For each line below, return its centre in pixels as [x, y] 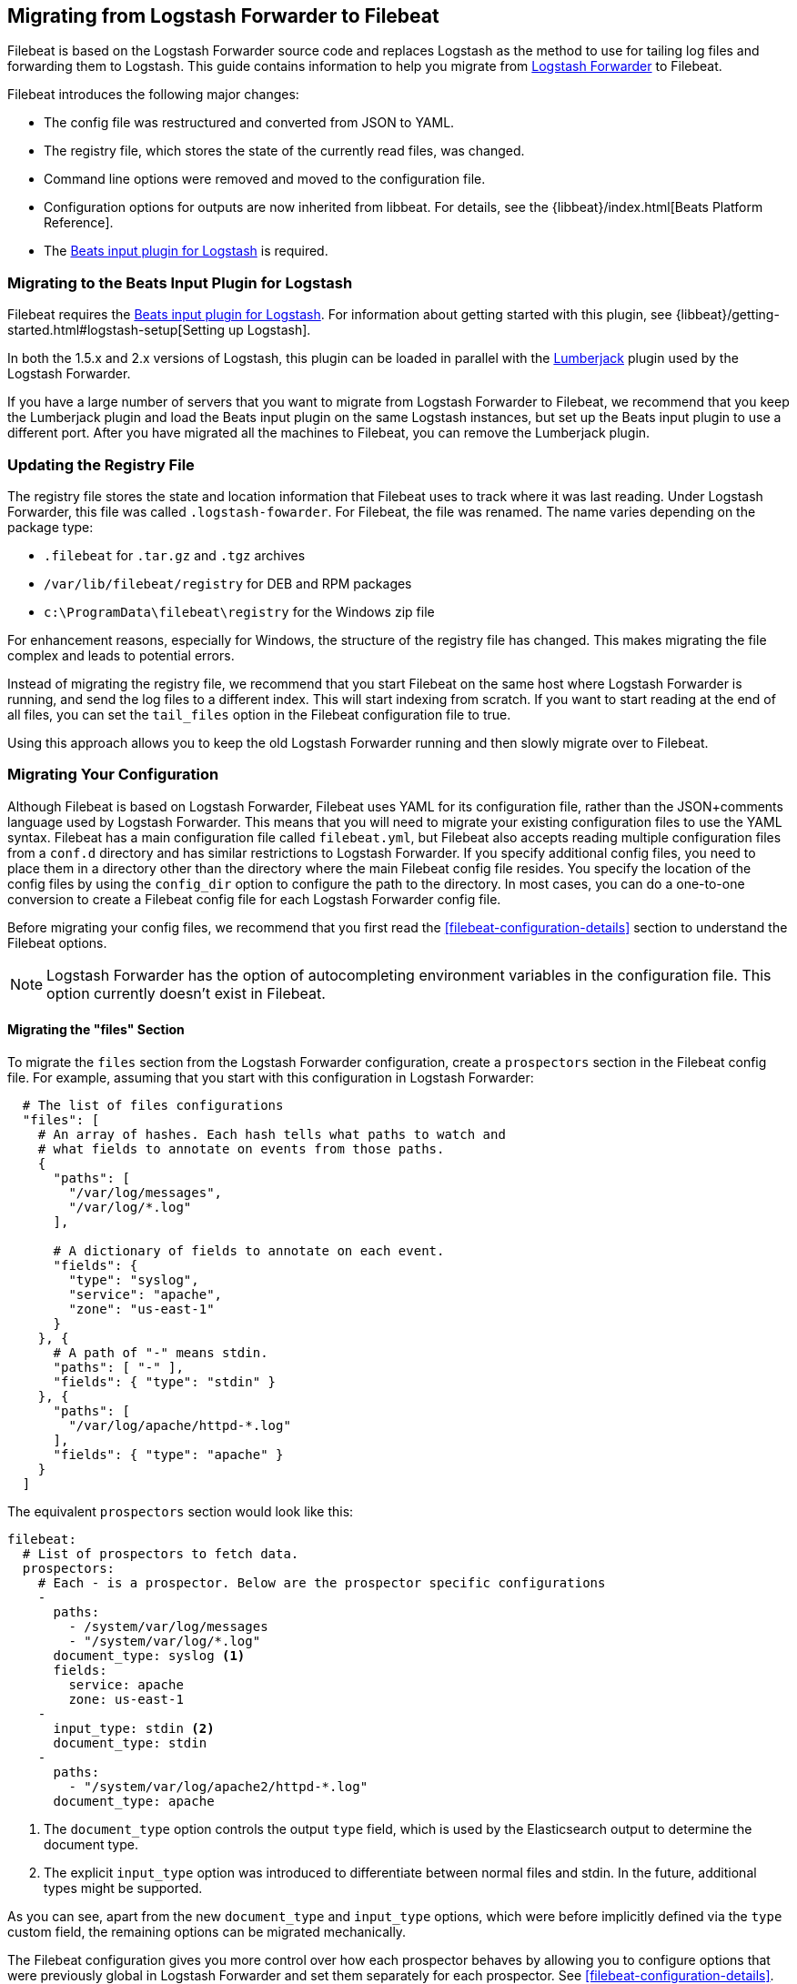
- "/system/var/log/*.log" [165, 1641]
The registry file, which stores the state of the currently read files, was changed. [284, 151]
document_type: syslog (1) [149, 1655]
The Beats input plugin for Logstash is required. [186, 251]
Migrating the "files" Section [96, 1030]
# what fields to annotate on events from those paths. [241, 1148]
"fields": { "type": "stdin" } [165, 1381]
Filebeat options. [57, 942]
